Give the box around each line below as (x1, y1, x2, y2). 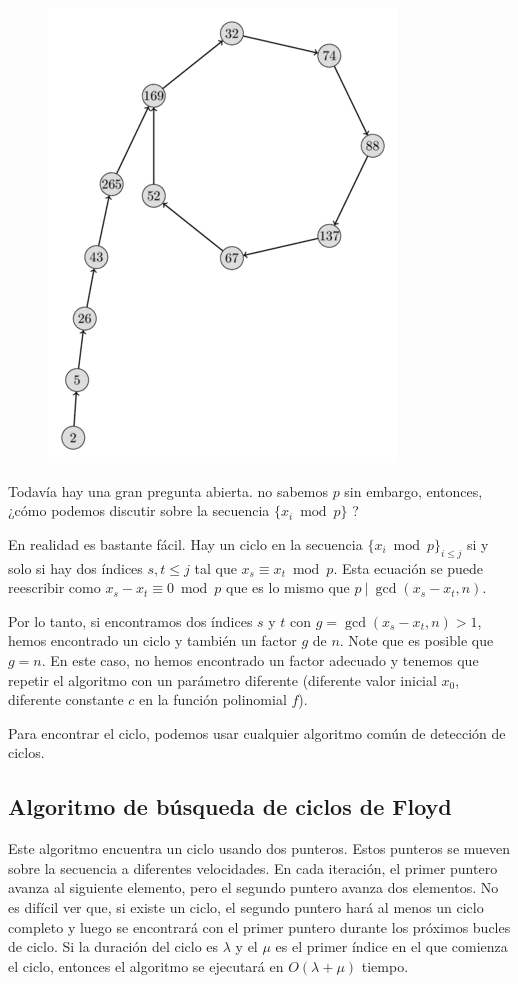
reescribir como (8, 577, 101, 598)
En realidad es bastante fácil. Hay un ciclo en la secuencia (8, 533, 363, 554)
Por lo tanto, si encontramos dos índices (8, 610, 253, 631)
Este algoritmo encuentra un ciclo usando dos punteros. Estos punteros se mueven (8, 838, 511, 859)
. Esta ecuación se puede (333, 557, 484, 578)
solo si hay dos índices (8, 557, 143, 578)
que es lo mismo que (226, 577, 350, 598)
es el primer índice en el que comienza (275, 936, 508, 957)
